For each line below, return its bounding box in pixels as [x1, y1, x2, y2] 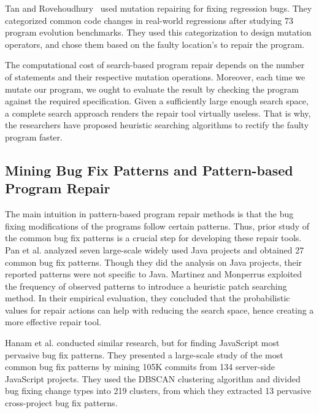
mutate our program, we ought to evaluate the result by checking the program [5, 82, 299, 95]
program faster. [5, 130, 63, 143]
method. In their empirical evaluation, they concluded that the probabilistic [5, 291, 290, 304]
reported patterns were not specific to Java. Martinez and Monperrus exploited [5, 268, 302, 280]
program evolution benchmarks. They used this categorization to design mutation [5, 26, 312, 39]
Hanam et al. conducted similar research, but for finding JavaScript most [5, 336, 280, 349]
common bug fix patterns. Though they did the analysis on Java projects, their [5, 255, 302, 268]
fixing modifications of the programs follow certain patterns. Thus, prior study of [5, 219, 310, 232]
